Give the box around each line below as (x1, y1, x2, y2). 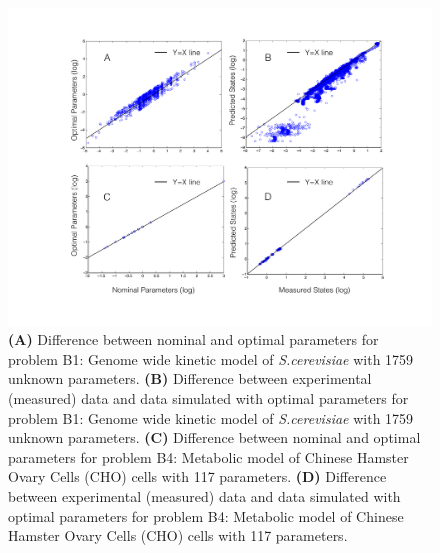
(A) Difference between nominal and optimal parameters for (8, 329, 379, 350)
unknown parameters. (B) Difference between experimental (8, 368, 372, 389)
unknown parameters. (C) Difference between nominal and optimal (8, 427, 421, 448)
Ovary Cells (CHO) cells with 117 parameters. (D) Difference (8, 466, 387, 487)
